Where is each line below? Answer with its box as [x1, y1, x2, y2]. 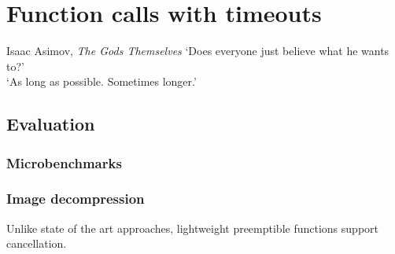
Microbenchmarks [6, 153, 122, 172]
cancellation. [6, 235, 67, 252]
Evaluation [6, 112, 95, 136]
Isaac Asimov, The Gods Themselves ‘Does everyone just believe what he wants [6, 42, 389, 59]
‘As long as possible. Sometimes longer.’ [6, 73, 197, 90]
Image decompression [6, 189, 145, 208]
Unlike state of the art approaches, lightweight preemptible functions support [6, 219, 378, 236]
